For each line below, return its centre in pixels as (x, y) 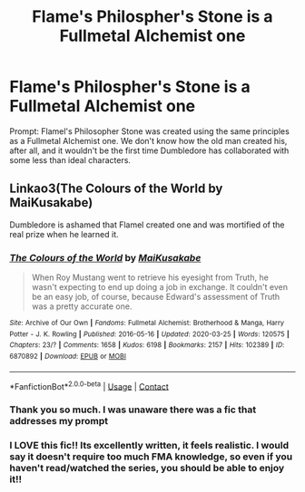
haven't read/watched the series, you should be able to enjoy (147, 468)
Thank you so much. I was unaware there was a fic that (133, 410)
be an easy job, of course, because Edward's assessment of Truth (156, 297)
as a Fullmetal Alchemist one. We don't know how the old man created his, (148, 140)
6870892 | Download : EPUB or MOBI (68, 357)
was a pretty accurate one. (82, 306)
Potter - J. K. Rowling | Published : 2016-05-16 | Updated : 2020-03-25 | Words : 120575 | (150, 334)
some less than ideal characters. (70, 159)
